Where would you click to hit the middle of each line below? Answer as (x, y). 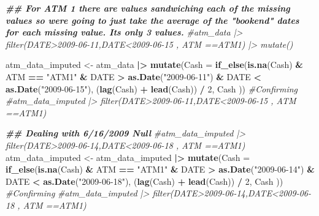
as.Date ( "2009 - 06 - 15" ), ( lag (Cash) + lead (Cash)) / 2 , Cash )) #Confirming (152, 88)
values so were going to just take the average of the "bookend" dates (152, 20)
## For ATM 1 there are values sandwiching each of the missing (148, 8)
